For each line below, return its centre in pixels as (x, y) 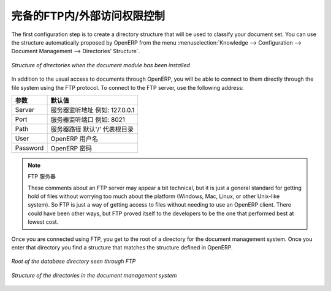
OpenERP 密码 (71, 148)
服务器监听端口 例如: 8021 (88, 119)
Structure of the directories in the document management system (94, 275)
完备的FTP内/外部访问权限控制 (88, 16)
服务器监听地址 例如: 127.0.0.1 (93, 110)
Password (29, 148)
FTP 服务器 (42, 177)
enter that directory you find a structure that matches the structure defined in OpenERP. (122, 248)
